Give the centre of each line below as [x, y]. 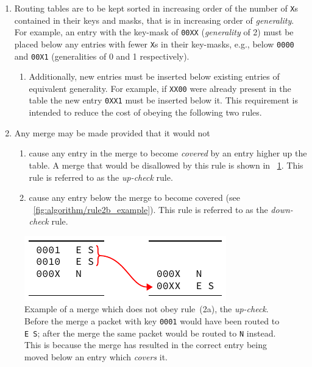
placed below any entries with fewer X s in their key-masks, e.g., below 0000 [154, 44]
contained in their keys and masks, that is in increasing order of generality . [154, 20]
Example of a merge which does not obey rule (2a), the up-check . [147, 309]
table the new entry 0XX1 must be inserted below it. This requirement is [163, 100]
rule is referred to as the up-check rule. [101, 177]
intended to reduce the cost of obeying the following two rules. [145, 112]
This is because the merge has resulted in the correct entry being [146, 345]
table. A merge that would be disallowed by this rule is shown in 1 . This [166, 165]
